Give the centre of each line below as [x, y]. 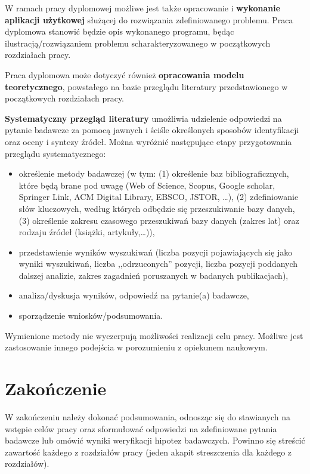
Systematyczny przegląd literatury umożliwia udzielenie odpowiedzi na [143, 118]
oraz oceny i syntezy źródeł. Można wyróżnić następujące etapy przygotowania [148, 141]
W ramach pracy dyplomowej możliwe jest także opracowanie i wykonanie [143, 8]
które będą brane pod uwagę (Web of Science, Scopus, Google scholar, [147, 185]
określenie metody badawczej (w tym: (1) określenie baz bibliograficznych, [154, 173]
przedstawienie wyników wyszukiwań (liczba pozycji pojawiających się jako [156, 252]
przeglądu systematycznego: [55, 153]
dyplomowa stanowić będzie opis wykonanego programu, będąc [120, 31]
